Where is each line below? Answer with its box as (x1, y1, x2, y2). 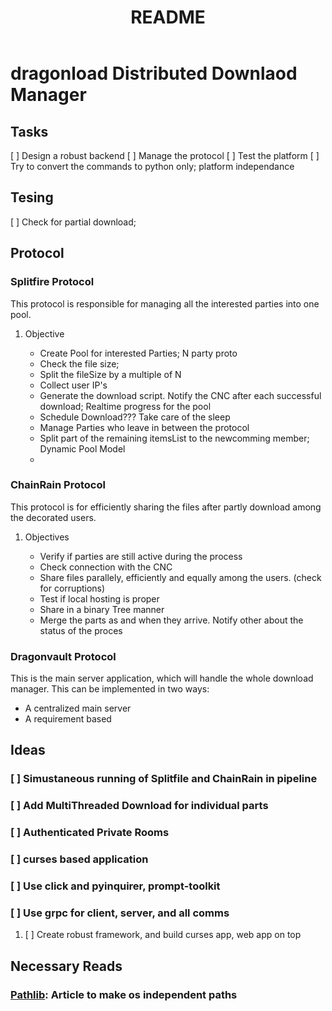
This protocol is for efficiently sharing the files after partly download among (10, 501, 322, 513)
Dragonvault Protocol (10, 649, 117, 663)
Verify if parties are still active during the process (39, 550, 243, 562)
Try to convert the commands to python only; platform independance (10, 161, 295, 172)
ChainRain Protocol (10, 478, 106, 492)
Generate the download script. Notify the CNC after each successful (39, 389, 322, 401)
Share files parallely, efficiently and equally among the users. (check (39, 571, 322, 583)
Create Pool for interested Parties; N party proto (39, 347, 238, 359)
